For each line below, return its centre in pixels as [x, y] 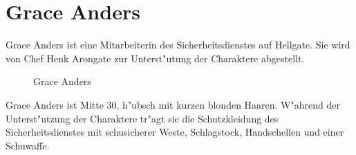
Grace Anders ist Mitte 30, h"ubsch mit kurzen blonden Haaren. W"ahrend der [173, 104]
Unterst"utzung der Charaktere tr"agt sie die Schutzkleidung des [142, 118]
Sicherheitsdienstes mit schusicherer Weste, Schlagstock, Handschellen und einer [175, 132]
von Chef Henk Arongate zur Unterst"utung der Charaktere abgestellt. [155, 58]
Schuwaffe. [28, 145]
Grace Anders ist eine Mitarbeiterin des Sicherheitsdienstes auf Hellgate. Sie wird [178, 45]
